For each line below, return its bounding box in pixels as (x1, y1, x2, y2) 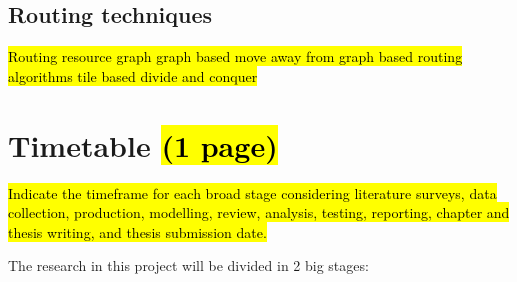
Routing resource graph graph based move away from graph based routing (8, 46, 463, 67)
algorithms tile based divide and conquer (8, 65, 258, 86)
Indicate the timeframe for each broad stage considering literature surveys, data (8, 182, 497, 203)
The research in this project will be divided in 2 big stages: (8, 255, 369, 276)
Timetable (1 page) (8, 124, 278, 165)
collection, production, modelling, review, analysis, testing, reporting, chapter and (8, 202, 510, 223)
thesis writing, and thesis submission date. (8, 221, 267, 242)
